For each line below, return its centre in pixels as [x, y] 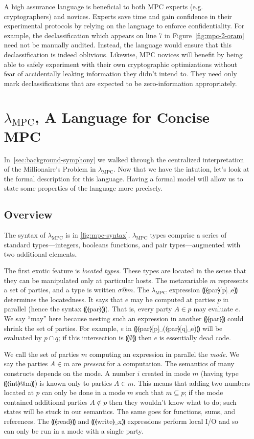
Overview [28, 214]
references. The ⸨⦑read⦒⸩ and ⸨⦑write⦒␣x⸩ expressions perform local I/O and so [121, 421]
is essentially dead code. [195, 338]
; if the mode [204, 392]
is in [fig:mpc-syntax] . [98, 235]
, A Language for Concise [122, 117]
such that [150, 392]
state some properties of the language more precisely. [83, 188]
